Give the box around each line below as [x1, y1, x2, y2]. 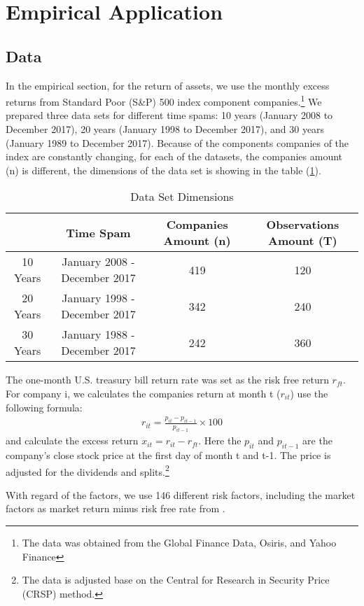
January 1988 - [62, 326, 135, 343]
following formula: [6, 400, 83, 414]
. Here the [198, 433, 241, 448]
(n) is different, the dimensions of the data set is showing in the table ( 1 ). [6, 162, 321, 177]
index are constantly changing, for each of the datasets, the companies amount [6, 149, 343, 164]
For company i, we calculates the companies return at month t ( [6, 386, 281, 400]
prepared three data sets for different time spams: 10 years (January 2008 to [6, 108, 333, 122]
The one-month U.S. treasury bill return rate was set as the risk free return [6, 372, 329, 387]
